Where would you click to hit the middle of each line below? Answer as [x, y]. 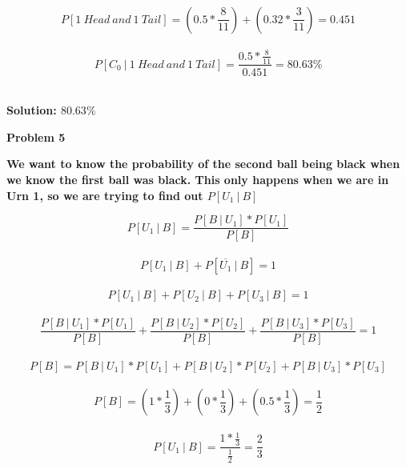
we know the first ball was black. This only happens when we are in [198, 179]
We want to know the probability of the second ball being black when [203, 164]
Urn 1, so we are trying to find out [105, 195]
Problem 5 [36, 136]
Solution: [32, 110]
